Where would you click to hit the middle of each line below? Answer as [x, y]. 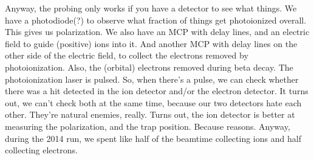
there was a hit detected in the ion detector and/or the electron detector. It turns [157, 91]
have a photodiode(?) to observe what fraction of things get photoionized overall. [156, 20]
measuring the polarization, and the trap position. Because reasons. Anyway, [148, 126]
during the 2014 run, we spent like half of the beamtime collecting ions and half [153, 138]
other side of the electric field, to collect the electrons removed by [127, 55]
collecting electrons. [41, 150]
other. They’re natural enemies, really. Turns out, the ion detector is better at [150, 114]
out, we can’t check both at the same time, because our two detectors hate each [153, 102]
